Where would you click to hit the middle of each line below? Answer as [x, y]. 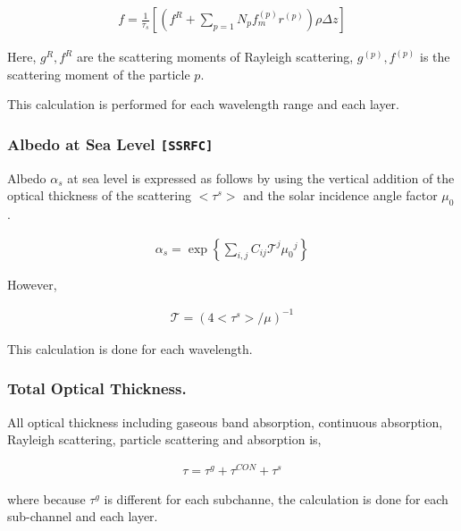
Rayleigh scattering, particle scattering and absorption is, [164, 439]
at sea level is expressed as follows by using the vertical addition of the [261, 177]
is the [435, 57]
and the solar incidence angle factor [340, 195]
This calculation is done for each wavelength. [130, 348]
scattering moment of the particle [99, 74]
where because [46, 498]
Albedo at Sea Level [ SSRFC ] [110, 143]
